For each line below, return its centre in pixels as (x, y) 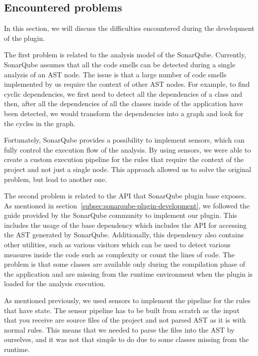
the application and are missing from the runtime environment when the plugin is (129, 273)
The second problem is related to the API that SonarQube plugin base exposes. (125, 196)
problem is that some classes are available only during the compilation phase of (125, 264)
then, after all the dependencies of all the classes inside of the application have (124, 103)
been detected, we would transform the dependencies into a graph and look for (124, 113)
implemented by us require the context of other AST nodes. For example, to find (127, 84)
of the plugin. (25, 38)
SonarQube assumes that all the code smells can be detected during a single (120, 64)
